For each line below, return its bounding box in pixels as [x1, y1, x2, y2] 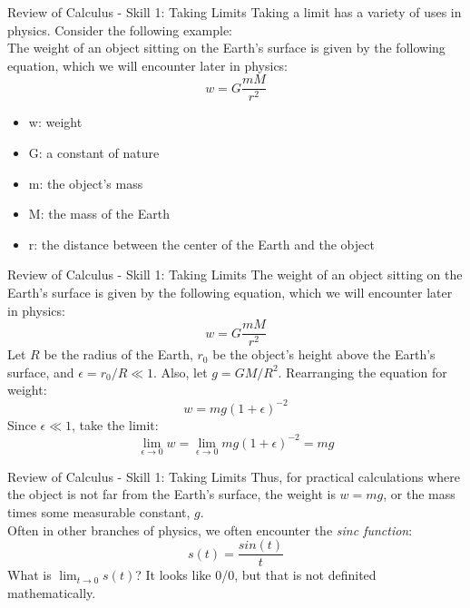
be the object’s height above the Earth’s [212, 345, 436, 364]
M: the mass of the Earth [28, 204, 170, 223]
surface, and [7, 362, 74, 381]
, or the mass [383, 485, 455, 504]
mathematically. [7, 583, 96, 602]
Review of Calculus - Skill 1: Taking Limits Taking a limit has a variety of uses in [7, 3, 462, 21]
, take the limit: [72, 415, 159, 434]
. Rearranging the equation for [278, 362, 447, 381]
